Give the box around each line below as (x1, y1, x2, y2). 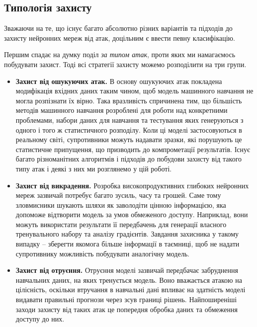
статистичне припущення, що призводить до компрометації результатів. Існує (15, 144, 251, 154)
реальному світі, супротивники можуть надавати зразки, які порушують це (15, 134, 242, 145)
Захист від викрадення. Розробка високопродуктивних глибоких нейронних (15, 180, 249, 190)
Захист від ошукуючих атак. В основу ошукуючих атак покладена (15, 76, 222, 86)
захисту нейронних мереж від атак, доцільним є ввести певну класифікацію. (4, 32, 235, 43)
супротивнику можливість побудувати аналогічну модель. (15, 248, 189, 258)
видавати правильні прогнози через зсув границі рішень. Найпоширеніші (15, 294, 237, 305)
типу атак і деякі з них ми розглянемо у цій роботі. (15, 163, 172, 173)
